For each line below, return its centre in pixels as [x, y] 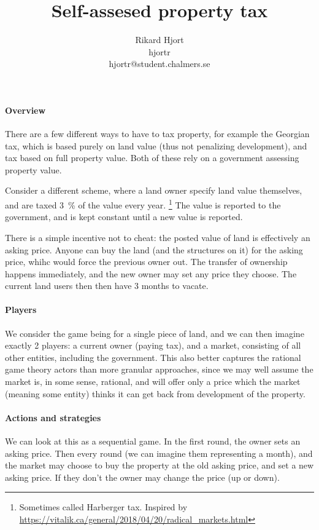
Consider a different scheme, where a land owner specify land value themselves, [154, 190]
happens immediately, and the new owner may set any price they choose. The [151, 273]
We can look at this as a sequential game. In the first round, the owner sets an [153, 441]
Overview [25, 110]
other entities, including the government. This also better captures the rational [153, 357]
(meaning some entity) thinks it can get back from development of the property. [155, 393]
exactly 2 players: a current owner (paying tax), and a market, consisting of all [153, 345]
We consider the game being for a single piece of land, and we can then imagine [155, 333]
